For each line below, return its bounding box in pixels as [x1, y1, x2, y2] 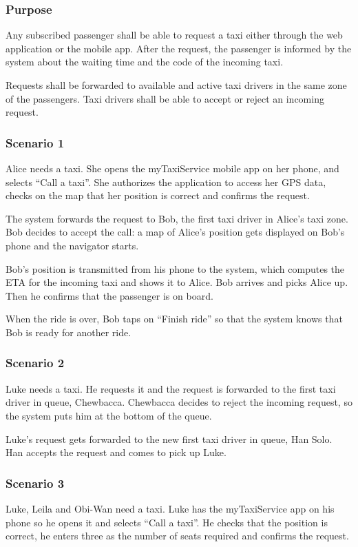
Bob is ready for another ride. [6, 324, 131, 339]
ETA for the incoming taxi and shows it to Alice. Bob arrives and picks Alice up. [6, 275, 348, 289]
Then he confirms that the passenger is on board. [6, 288, 213, 302]
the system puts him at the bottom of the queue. [6, 408, 212, 422]
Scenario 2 [6, 354, 65, 371]
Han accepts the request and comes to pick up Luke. [6, 445, 227, 460]
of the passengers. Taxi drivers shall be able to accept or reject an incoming [6, 91, 324, 105]
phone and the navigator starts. [6, 238, 139, 252]
